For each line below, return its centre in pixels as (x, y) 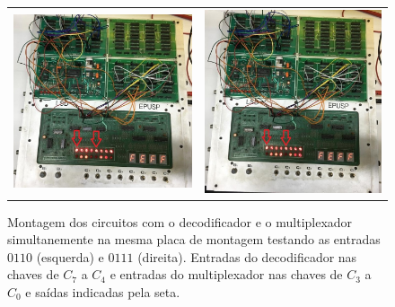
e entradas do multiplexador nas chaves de (226, 274)
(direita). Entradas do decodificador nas (247, 256)
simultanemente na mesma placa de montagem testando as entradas (194, 239)
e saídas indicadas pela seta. (103, 292)
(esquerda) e (70, 256)
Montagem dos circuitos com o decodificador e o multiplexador (180, 221)
